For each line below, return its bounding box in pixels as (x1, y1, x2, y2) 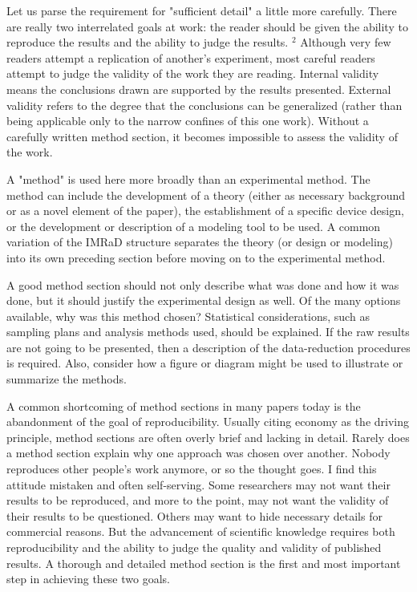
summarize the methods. (6, 371, 127, 387)
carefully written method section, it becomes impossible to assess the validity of (6, 128, 398, 144)
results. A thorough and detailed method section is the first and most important (6, 554, 401, 571)
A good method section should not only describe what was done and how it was (6, 276, 399, 293)
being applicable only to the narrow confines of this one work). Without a (6, 112, 369, 129)
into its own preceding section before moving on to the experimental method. (6, 249, 386, 266)
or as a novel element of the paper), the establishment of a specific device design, (6, 202, 404, 219)
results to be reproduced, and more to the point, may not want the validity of (6, 492, 389, 509)
